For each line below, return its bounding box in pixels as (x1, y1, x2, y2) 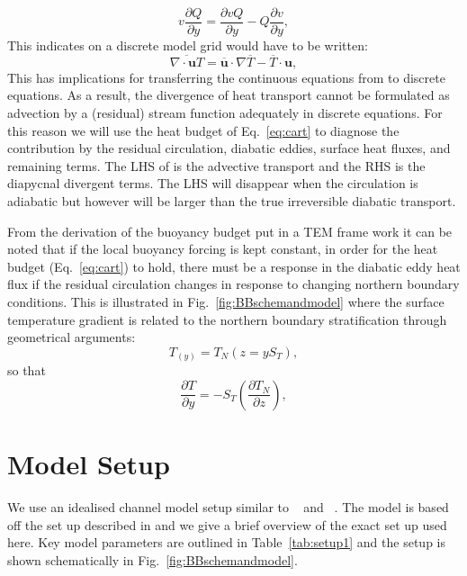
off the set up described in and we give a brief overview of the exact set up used (7, 515, 447, 534)
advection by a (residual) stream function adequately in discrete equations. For (7, 103, 443, 122)
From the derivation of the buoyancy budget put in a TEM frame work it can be (7, 221, 453, 240)
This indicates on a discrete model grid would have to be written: (7, 36, 368, 55)
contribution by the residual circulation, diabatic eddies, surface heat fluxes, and (7, 139, 451, 157)
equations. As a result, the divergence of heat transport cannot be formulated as (7, 85, 450, 104)
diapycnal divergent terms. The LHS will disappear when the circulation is (7, 174, 418, 193)
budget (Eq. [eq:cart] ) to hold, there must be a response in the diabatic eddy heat (7, 256, 461, 275)
